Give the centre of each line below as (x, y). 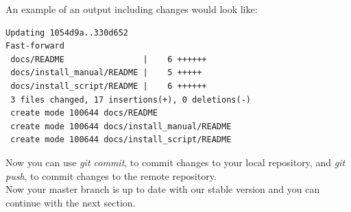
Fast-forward (35, 46)
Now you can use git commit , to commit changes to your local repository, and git (175, 162)
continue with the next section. (71, 202)
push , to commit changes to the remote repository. (111, 175)
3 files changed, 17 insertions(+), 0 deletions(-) (131, 100)
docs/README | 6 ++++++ (109, 59)
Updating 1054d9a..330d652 (67, 32)
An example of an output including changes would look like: (132, 9)
